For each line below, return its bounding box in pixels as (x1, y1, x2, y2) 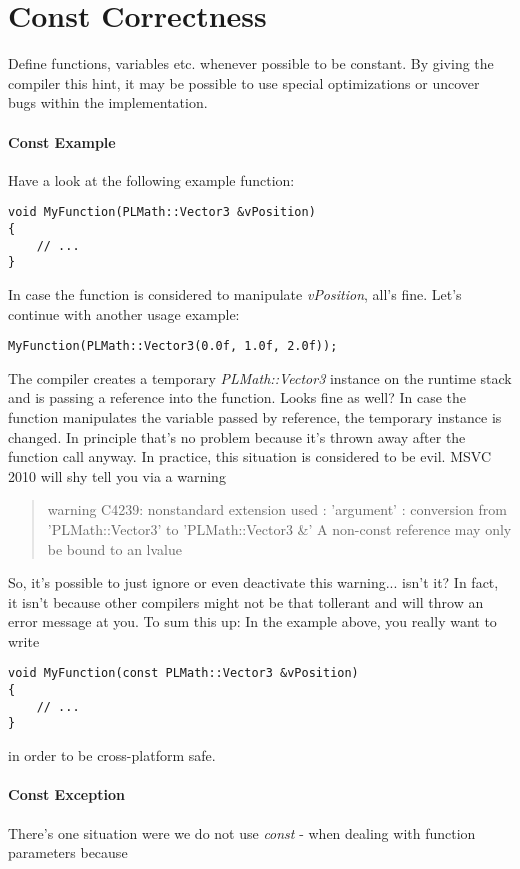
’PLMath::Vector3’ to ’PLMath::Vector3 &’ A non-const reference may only (47, 518, 512, 539)
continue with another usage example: (8, 303, 240, 324)
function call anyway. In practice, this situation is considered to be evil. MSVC (8, 446, 492, 467)
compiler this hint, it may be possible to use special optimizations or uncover (8, 72, 480, 93)
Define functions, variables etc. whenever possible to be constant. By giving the (8, 53, 494, 74)
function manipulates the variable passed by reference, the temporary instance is (8, 406, 502, 427)
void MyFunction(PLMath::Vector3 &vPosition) (8, 205, 316, 220)
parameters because (8, 842, 128, 863)
